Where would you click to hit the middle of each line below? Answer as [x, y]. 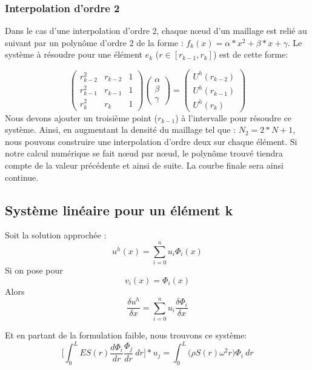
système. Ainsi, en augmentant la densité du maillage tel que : [120, 129]
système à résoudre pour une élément [74, 54]
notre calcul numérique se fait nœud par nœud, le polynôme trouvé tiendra [144, 153]
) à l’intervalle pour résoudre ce [234, 117]
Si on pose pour [34, 270]
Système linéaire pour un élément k [119, 210]
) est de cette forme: [251, 54]
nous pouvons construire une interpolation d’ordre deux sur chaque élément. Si [151, 141]
